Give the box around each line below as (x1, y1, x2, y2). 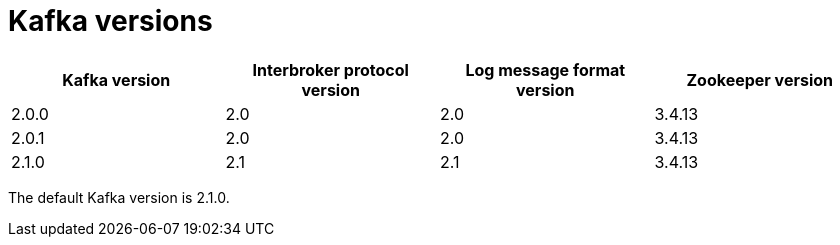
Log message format (465, 59, 626, 80)
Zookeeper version (686, 69, 834, 90)
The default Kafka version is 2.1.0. (8, 188, 230, 206)
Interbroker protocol (252, 59, 409, 80)
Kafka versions (8, 4, 213, 38)
